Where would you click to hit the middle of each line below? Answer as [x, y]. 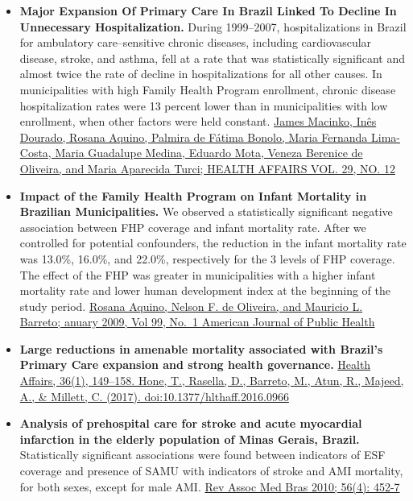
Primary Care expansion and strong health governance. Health [195, 364]
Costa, [35, 153]
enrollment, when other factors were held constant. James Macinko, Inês [198, 121]
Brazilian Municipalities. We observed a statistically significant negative [206, 211]
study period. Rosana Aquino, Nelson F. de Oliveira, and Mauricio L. [191, 306]
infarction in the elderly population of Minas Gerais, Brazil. [190, 439]
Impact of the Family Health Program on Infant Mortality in [193, 195]
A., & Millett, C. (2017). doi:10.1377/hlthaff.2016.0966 [154, 396]
